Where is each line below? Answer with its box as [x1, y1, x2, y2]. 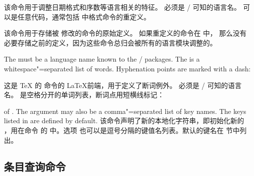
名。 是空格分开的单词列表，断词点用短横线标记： [4, 89, 164, 100]
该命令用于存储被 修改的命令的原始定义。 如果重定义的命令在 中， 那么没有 [4, 28, 247, 38]
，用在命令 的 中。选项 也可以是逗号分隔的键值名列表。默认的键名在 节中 [4, 125, 240, 135]
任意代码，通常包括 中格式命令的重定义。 [17, 11, 151, 22]
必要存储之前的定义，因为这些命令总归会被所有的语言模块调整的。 [4, 37, 217, 47]
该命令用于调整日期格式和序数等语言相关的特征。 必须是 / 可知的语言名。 [4, 2, 241, 12]
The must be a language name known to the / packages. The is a [4, 54, 200, 64]
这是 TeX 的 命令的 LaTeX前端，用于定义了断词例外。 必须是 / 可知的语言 [4, 80, 242, 90]
